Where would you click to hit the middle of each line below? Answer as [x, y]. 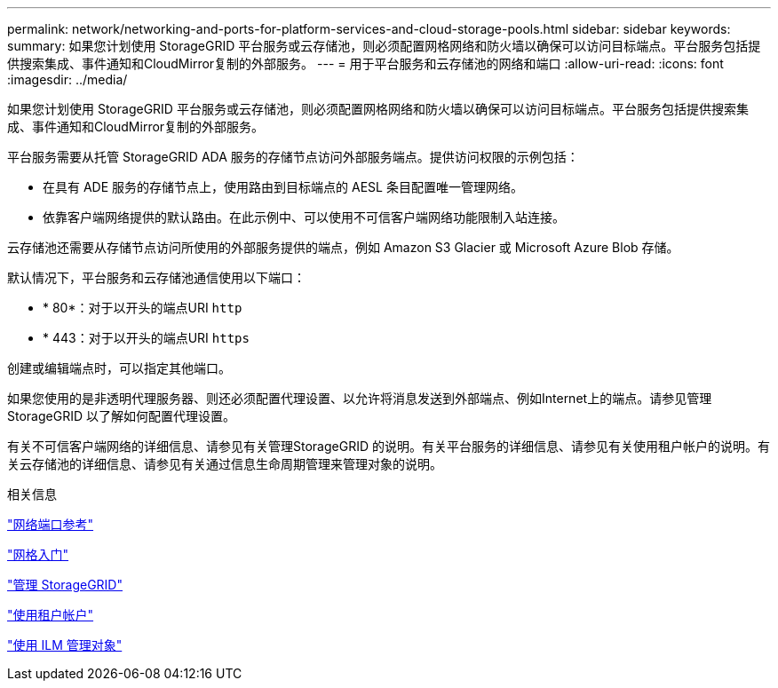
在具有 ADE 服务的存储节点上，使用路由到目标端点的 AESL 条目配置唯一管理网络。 [283, 187]
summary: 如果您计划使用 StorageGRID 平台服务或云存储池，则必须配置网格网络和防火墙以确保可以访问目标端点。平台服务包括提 [384, 46]
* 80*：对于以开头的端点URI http [143, 308]
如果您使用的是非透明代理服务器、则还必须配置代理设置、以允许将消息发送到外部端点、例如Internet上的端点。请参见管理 [360, 398]
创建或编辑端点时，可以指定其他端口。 [119, 368]
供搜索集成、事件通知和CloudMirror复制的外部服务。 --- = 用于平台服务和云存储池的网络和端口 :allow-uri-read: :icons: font [365, 63]
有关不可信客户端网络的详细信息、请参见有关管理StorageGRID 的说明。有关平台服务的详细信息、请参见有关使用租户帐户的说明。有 [389, 446]
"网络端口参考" [51, 524]
